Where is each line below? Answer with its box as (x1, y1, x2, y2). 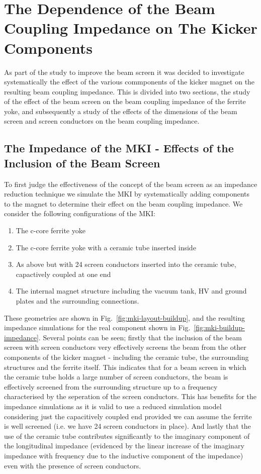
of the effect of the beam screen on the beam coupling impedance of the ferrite (4, 96, 246, 107)
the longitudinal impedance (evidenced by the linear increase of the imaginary (4, 440, 244, 451)
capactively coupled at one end (16, 268, 111, 279)
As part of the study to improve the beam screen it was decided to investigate (4, 66, 244, 77)
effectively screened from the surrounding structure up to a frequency (4, 381, 218, 392)
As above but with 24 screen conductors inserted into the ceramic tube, (16, 259, 236, 269)
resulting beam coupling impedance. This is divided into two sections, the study (4, 86, 250, 97)
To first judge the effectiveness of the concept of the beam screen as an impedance (4, 178, 257, 189)
